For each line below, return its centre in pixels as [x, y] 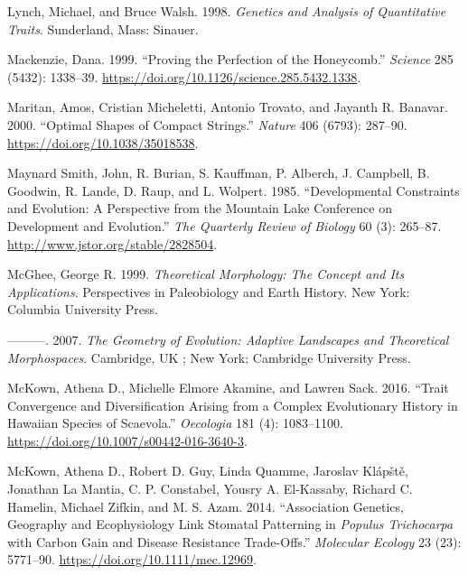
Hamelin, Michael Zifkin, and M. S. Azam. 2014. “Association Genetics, [206, 506]
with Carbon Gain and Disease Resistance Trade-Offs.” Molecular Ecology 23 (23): [234, 541]
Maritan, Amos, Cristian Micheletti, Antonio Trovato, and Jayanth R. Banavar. [228, 107]
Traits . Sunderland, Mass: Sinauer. [103, 28]
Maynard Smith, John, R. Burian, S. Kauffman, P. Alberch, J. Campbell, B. [219, 173]
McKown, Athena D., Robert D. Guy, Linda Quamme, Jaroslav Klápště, [208, 471]
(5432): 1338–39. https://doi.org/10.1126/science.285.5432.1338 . [184, 76]
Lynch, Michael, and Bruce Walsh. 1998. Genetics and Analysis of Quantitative [227, 11]
